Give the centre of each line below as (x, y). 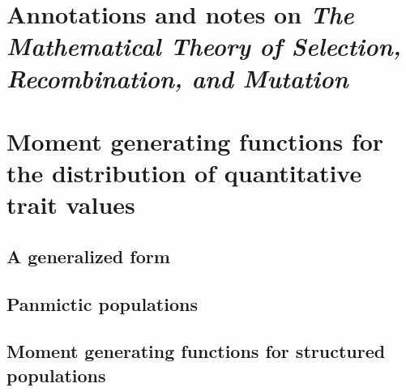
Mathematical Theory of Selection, (204, 46)
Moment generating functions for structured (196, 351)
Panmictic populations (102, 303)
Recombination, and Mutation (177, 78)
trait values (71, 205)
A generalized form (88, 256)
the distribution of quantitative (184, 173)
